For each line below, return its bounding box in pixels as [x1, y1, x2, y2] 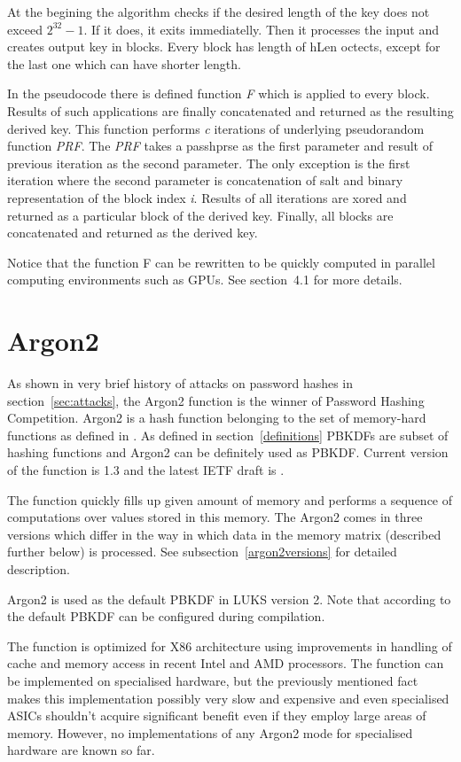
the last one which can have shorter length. [7, 54, 241, 73]
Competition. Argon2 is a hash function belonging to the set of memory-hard [7, 408, 426, 427]
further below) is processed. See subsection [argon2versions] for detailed [7, 542, 397, 561]
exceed [7, 19, 43, 38]
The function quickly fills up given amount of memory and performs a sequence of [7, 490, 453, 509]
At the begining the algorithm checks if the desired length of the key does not [7, 3, 430, 20]
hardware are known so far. [7, 741, 155, 759]
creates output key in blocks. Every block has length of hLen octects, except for [7, 37, 441, 56]
